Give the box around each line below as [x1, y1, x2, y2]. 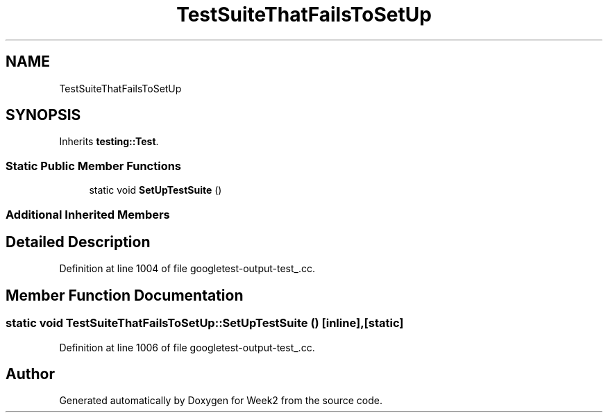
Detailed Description [6, 233, 151, 251]
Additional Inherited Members [6, 207, 170, 221]
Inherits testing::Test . [59, 135, 159, 148]
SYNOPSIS [6, 106, 81, 124]
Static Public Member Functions [6, 158, 182, 173]
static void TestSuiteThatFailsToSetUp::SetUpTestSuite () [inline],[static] [6, 316, 404, 331]
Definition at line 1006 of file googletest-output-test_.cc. [59, 341, 315, 353]
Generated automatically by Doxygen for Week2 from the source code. [59, 394, 382, 407]
